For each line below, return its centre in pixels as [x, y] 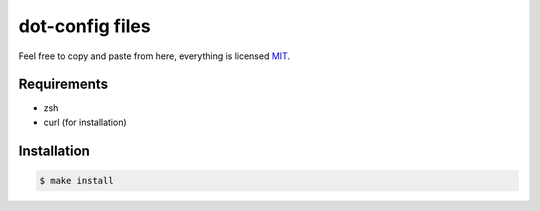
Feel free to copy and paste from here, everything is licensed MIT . [154, 56]
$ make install [76, 180]
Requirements [63, 84]
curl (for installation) [85, 122]
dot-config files [84, 26]
